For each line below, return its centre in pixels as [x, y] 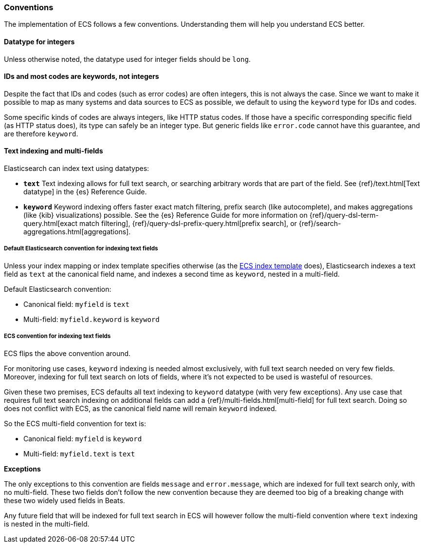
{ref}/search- [320, 224]
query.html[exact [51, 224]
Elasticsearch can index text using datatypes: [77, 169]
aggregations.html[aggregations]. [77, 232]
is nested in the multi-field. [47, 524]
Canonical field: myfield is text [76, 304]
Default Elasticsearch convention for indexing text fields [81, 249]
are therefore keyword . [41, 133]
